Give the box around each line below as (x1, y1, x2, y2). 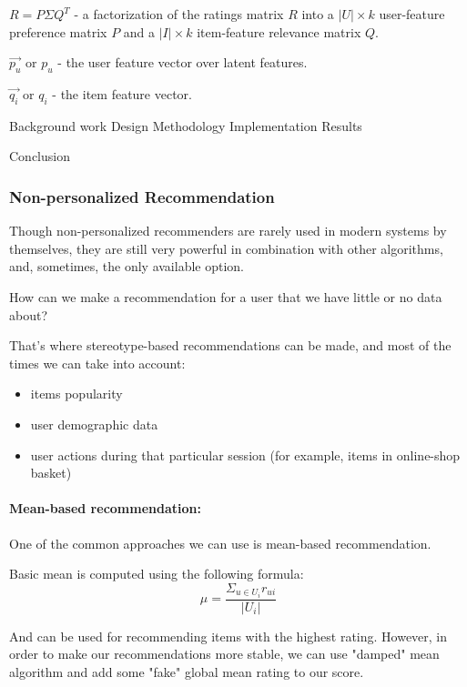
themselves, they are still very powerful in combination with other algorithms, (9, 238, 443, 258)
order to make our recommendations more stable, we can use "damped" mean (9, 644, 440, 663)
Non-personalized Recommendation (9, 185, 275, 207)
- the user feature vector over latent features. (57, 53, 308, 72)
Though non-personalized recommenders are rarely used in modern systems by (9, 221, 447, 240)
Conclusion (9, 146, 70, 166)
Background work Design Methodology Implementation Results (9, 116, 362, 135)
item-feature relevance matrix (197, 22, 361, 41)
